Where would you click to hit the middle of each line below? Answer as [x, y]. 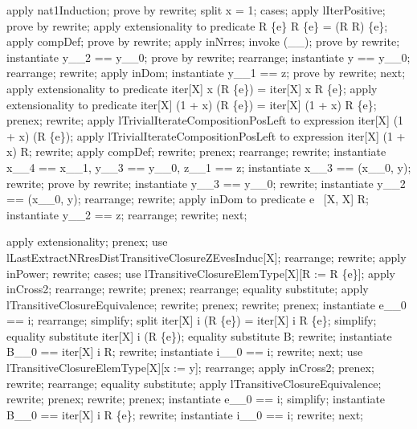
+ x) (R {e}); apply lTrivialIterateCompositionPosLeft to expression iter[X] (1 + [206, 135]
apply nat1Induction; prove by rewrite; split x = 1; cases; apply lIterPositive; [196, 10]
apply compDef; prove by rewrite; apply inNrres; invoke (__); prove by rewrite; [203, 41]
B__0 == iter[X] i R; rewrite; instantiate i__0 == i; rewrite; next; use [185, 351]
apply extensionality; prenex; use [87, 241]
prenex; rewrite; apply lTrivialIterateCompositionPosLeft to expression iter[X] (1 [205, 120]
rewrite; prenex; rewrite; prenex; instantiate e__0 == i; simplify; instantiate [196, 399]
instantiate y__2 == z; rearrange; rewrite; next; [127, 214]
